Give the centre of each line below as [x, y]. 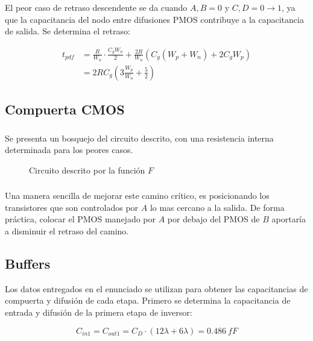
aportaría [289, 219]
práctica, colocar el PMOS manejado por [80, 219]
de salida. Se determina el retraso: [68, 31]
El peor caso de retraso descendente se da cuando [96, 7]
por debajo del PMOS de [213, 219]
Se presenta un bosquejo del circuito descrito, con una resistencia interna [139, 138]
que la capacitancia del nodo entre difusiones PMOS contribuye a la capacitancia [154, 19]
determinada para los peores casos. [69, 150]
